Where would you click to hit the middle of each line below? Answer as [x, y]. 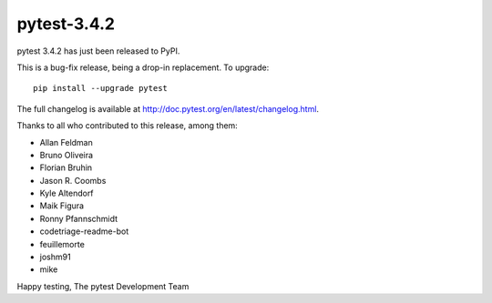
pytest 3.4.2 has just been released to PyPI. [98, 51]
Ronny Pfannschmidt [79, 218]
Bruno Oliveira [67, 155]
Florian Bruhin [66, 167]
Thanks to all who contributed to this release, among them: [128, 126]
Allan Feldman [66, 142]
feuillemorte [62, 244]
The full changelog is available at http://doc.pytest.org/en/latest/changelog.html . [168, 108]
